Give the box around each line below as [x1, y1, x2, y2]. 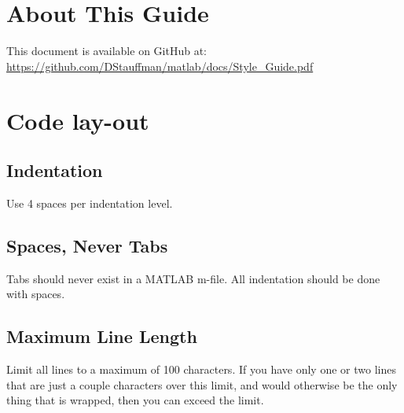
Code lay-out [6, 104, 149, 136]
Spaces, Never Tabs [6, 233, 168, 257]
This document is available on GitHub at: [6, 42, 207, 59]
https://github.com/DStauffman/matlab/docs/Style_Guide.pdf [6, 57, 314, 74]
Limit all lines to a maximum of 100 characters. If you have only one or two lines [6, 361, 396, 378]
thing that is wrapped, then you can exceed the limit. [6, 392, 264, 408]
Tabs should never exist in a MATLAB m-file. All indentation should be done [6, 270, 380, 286]
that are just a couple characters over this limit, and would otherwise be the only [6, 376, 398, 393]
